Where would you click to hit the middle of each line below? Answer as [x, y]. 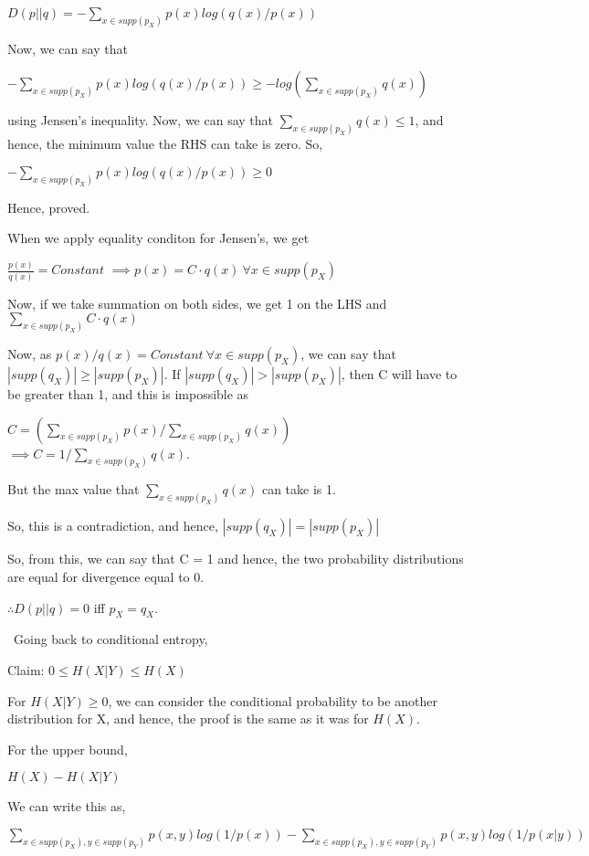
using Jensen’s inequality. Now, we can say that [140, 120]
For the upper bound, [68, 749]
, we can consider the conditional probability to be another [273, 700]
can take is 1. [299, 489]
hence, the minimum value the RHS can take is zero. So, [165, 144]
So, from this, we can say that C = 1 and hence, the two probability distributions [236, 559]
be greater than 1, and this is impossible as [128, 394]
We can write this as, [67, 806]
